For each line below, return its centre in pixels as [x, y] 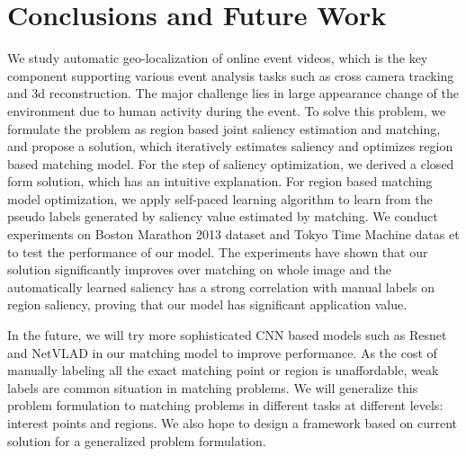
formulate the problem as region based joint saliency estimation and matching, [224, 128]
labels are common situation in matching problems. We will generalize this [213, 387]
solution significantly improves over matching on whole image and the [199, 269]
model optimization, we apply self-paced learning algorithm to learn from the [220, 198]
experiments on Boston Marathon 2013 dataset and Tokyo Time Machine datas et [233, 234]
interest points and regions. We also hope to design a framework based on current [233, 423]
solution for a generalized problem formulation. [137, 440]
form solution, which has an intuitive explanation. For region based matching [220, 181]
